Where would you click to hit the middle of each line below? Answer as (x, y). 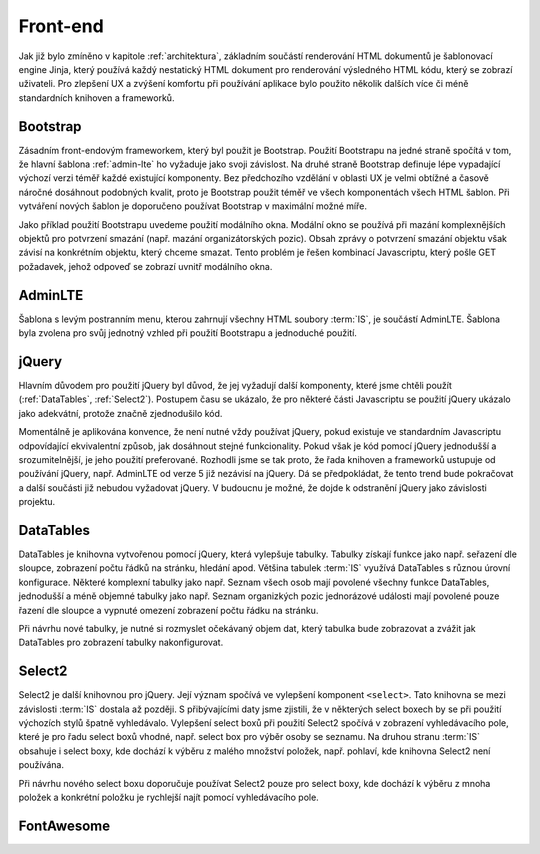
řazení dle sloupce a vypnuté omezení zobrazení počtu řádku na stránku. (168, 610)
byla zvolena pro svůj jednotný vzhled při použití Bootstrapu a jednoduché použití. (187, 333)
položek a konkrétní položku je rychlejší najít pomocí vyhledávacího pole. (168, 797)
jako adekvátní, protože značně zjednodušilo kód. (120, 413)
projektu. (37, 502)
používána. (41, 765)
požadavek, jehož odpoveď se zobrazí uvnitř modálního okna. (145, 266)
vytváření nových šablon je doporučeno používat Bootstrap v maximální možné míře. (192, 206)
